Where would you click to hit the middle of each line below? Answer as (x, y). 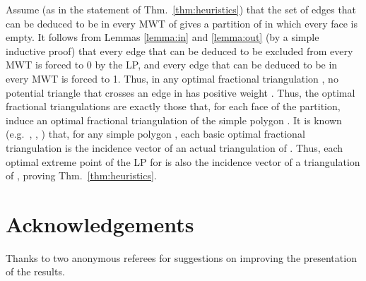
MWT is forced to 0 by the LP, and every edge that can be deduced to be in (172, 65)
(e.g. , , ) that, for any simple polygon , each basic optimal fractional (155, 134)
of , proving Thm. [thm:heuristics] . (81, 175)
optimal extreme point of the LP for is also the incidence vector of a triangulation (183, 161)
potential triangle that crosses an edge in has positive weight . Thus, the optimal (181, 92)
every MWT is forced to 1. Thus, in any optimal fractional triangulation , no (172, 78)
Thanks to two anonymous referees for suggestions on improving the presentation (181, 257)
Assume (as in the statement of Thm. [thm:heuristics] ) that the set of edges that (181, 9)
